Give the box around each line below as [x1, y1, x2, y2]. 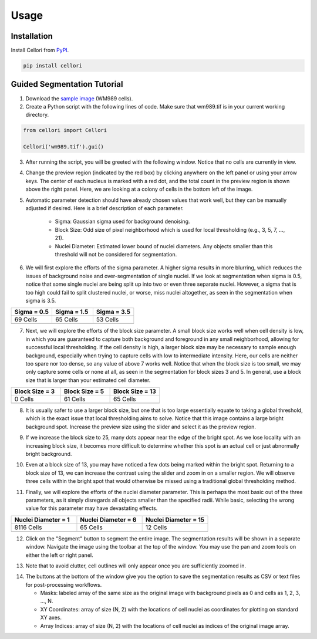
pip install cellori [23, 62, 82, 69]
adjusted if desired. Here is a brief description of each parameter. [25, 205, 184, 212]
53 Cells [96, 316, 119, 324]
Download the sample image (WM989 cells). [25, 94, 133, 102]
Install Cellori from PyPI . [11, 47, 69, 54]
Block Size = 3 [14, 387, 55, 395]
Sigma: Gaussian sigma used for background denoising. [55, 218, 190, 225]
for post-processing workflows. [25, 581, 102, 588]
